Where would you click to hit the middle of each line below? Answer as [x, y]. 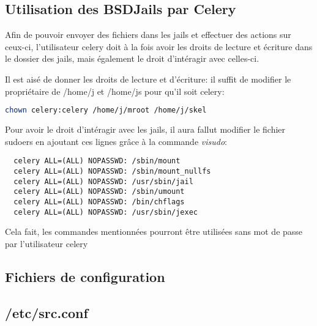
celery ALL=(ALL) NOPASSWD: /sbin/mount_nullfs [112, 171]
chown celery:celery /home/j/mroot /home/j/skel [106, 110]
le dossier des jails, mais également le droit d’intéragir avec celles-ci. [132, 58]
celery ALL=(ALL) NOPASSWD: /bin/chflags [99, 202]
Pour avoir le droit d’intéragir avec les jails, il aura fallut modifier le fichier [145, 129]
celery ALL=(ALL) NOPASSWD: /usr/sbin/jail [103, 181]
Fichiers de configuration [85, 276]
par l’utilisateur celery [47, 243]
